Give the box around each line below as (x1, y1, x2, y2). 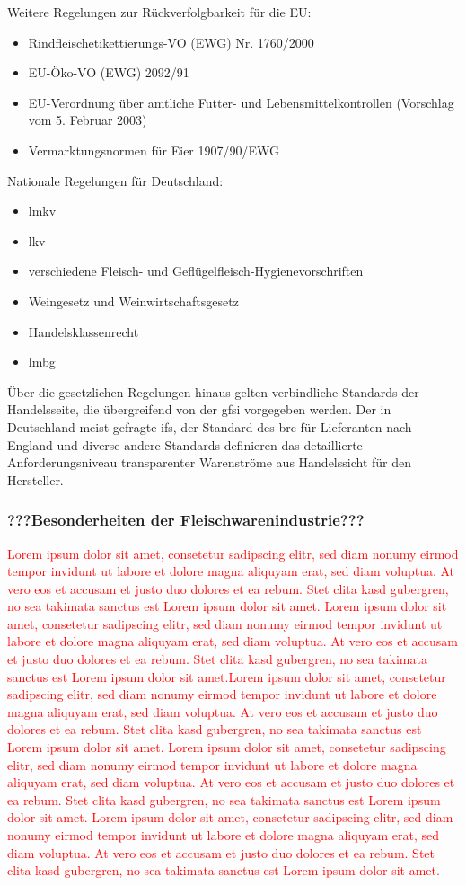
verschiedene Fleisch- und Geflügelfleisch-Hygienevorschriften (28, 261, 364, 280)
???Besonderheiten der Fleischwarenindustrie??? (7, 509, 365, 531)
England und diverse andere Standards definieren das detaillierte (7, 435, 363, 454)
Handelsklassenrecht (28, 322, 139, 341)
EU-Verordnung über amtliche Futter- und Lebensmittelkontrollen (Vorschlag (28, 93, 454, 111)
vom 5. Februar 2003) (28, 111, 147, 129)
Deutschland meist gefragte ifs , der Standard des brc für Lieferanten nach (7, 417, 412, 436)
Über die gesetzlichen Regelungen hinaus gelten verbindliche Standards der (7, 382, 419, 401)
